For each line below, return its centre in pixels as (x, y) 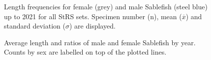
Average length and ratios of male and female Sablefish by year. (100, 42)
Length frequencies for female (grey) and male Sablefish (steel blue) (106, 6)
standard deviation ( (35, 26)
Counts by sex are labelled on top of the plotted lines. (85, 52)
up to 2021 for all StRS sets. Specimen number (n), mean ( (93, 16)
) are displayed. (92, 26)
